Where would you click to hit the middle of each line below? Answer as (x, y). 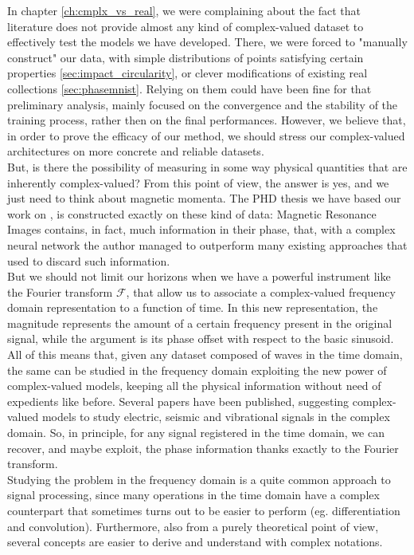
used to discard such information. (89, 260)
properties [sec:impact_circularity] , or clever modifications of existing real (187, 73)
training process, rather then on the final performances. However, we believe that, (207, 120)
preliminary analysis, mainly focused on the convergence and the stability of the (203, 104)
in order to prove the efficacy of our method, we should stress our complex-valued (206, 135)
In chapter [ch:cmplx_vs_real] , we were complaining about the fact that (184, 10)
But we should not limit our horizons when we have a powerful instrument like (199, 276)
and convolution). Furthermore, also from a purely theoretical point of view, (193, 526)
